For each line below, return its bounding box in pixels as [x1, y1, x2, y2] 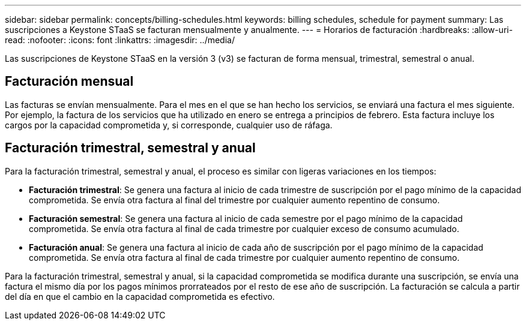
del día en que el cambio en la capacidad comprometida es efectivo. [5, 291, 275, 302]
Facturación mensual [5, 74, 134, 89]
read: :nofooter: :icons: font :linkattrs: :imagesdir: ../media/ [5, 35, 235, 45]
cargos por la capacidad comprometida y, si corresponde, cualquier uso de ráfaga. [5, 119, 333, 130]
